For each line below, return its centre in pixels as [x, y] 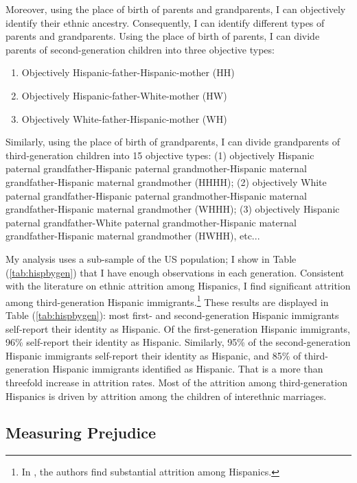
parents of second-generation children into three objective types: [140, 49]
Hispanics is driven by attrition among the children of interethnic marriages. [166, 396]
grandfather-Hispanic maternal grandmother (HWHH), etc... [133, 236]
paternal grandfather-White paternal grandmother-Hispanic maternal [151, 222]
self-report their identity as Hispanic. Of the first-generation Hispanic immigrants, [178, 328]
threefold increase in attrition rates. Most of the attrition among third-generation [176, 382]
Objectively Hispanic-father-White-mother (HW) [124, 95]
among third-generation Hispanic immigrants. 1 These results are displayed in [167, 301]
